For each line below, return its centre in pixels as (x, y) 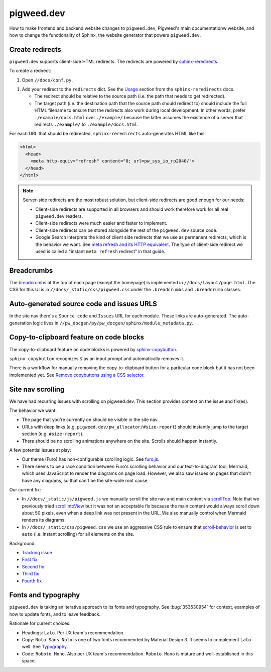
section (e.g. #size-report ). (53, 434)
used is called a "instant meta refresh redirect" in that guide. (100, 251)
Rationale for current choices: (40, 623)
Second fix (33, 566)
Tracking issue (37, 553)
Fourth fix (32, 580)
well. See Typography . (45, 647)
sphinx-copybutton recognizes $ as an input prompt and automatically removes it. (97, 358)
